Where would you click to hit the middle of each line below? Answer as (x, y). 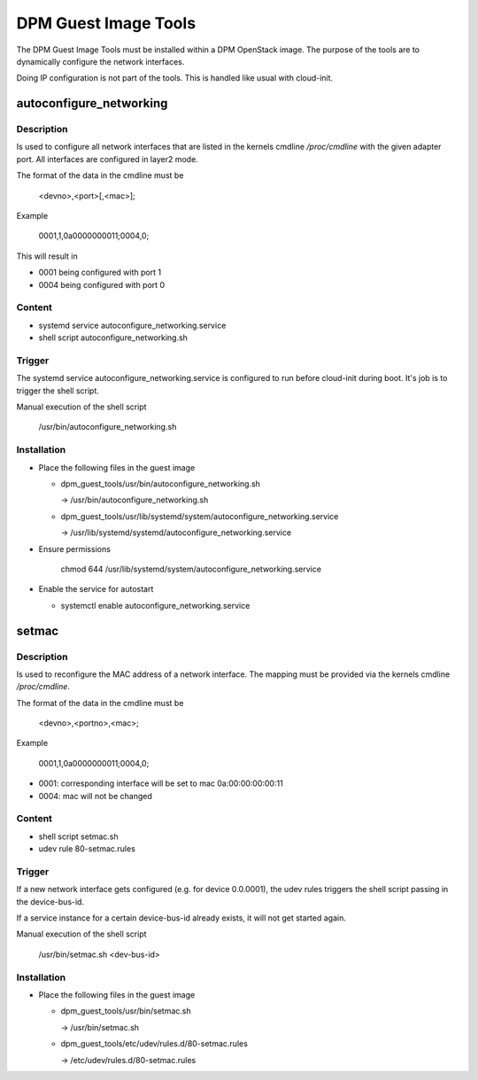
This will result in (47, 256)
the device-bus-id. (50, 901)
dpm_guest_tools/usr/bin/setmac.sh (126, 1011)
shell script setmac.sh (78, 836)
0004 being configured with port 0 (102, 284)
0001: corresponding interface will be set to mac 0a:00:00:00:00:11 (161, 783)
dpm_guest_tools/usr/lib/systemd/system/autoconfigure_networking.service (200, 516)
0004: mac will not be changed (95, 796)
